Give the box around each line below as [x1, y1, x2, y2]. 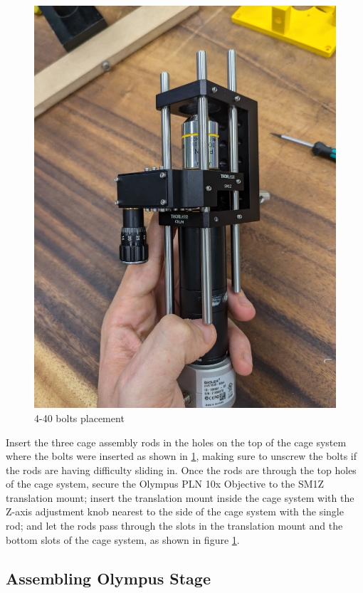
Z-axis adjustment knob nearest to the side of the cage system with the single [6, 504, 344, 519]
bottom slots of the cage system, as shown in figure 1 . [6, 532, 240, 547]
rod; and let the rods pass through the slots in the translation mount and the [6, 518, 343, 533]
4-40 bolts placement [34, 410, 125, 425]
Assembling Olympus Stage [6, 567, 211, 589]
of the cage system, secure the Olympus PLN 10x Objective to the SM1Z [6, 476, 325, 491]
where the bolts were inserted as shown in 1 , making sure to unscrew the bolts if [6, 448, 357, 463]
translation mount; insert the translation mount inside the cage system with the [6, 490, 354, 505]
